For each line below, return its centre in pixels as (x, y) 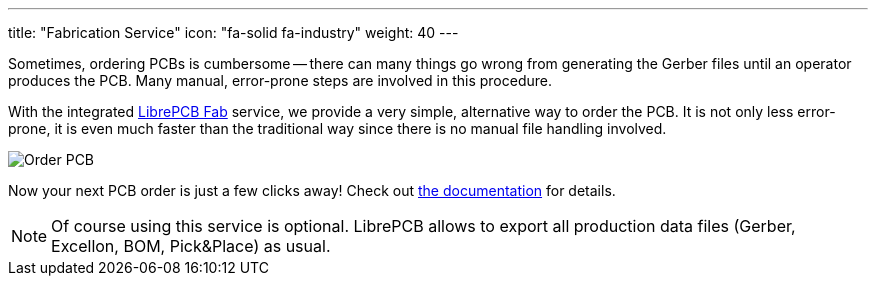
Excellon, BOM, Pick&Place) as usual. (191, 246)
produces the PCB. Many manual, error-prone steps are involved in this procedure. (280, 80)
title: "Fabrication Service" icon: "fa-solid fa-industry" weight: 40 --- (233, 32)
